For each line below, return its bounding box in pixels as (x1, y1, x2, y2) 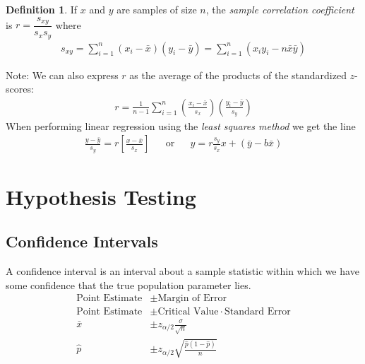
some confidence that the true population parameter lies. (6, 277, 251, 292)
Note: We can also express (6, 67, 119, 82)
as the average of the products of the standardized (129, 67, 347, 82)
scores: (6, 81, 34, 96)
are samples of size (116, 2, 197, 16)
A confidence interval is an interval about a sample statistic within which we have (6, 264, 359, 278)
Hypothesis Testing (6, 182, 196, 211)
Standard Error (224, 307, 291, 317)
